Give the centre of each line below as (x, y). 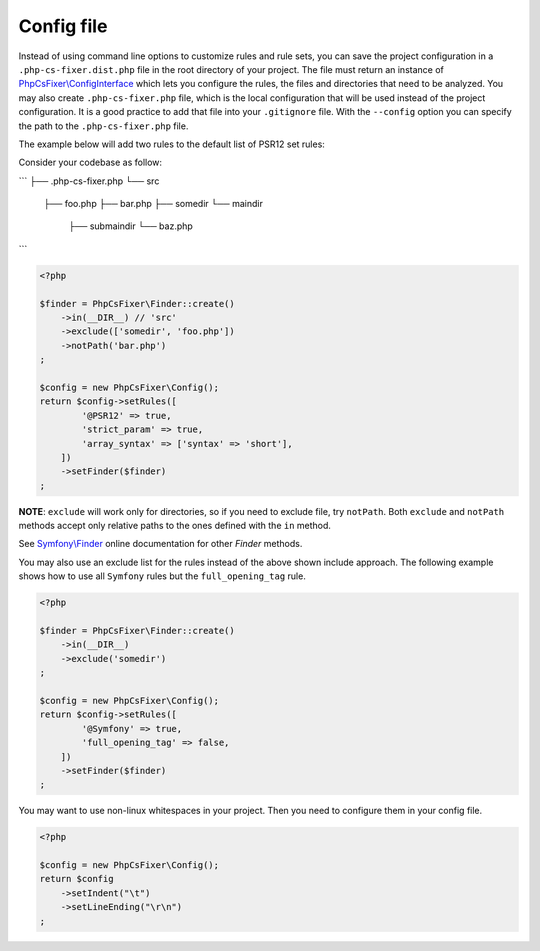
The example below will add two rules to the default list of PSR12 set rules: (171, 144)
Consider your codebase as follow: (90, 162)
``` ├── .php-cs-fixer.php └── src (89, 181)
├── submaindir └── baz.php (131, 226)
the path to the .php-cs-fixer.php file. (103, 126)
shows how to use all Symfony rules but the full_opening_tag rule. (162, 576)
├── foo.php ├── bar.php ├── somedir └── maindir (153, 204)
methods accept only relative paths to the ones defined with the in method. (175, 526)
